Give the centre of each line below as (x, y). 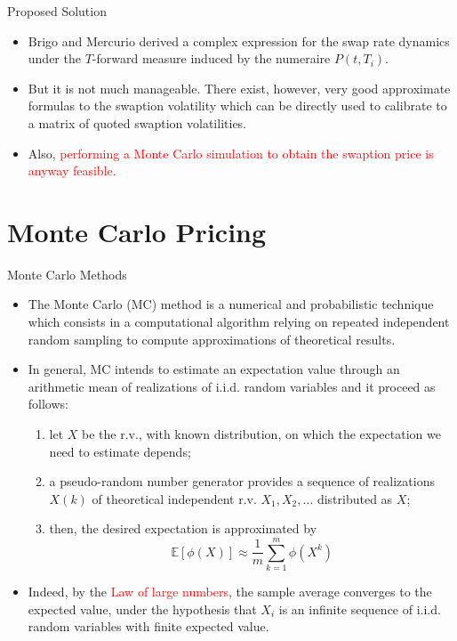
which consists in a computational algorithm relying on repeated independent (239, 322)
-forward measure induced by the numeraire (211, 58)
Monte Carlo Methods (67, 274)
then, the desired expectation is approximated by (183, 528)
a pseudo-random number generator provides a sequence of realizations (242, 481)
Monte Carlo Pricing (137, 231)
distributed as (355, 498)
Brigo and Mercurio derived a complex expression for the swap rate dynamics (239, 41)
